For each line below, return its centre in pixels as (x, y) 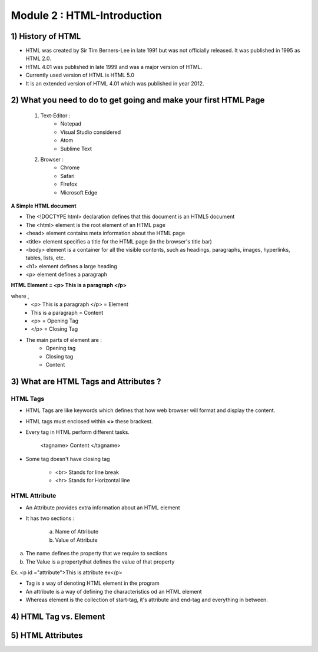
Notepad (71, 124)
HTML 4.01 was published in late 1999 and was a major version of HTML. (114, 67)
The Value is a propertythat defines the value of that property (100, 562)
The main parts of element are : (64, 340)
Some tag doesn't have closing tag (68, 459)
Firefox (69, 184)
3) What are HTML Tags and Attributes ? (86, 381)
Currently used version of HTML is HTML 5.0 (80, 75)
